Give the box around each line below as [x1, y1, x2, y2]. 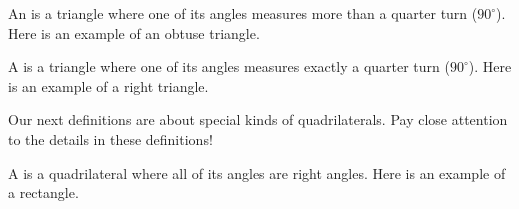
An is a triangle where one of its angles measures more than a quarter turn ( [8, 3, 478, 23]
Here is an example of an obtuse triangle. [8, 22, 260, 43]
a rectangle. [8, 182, 79, 203]
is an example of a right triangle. [8, 75, 209, 96]
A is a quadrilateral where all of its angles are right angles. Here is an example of [8, 162, 506, 183]
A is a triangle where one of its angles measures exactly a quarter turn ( [8, 56, 450, 77]
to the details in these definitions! [8, 128, 213, 149]
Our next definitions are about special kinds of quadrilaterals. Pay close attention [8, 109, 508, 130]
